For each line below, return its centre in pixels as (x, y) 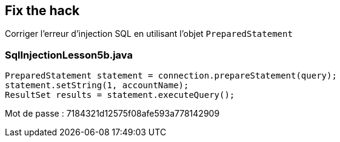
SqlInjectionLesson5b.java (69, 55)
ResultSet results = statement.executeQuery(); (120, 95)
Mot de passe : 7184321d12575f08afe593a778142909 (112, 114)
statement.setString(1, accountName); (97, 86)
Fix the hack (42, 11)
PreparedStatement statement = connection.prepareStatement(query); (171, 76)
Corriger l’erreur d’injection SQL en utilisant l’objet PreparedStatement (149, 34)
